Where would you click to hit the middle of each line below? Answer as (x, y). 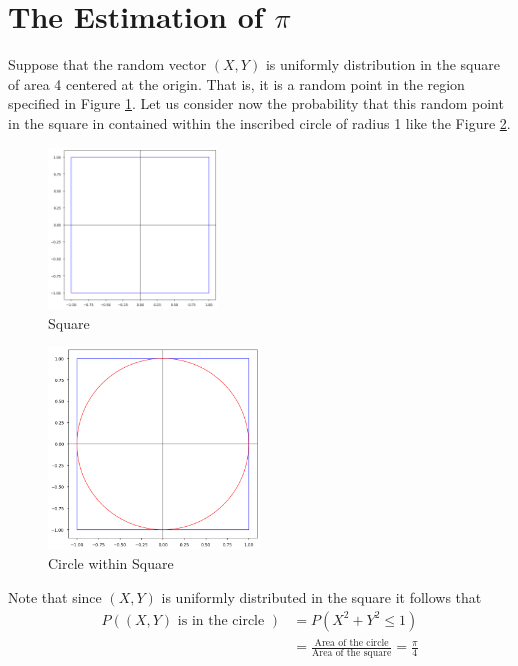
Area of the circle (351, 642)
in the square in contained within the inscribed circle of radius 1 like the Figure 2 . (259, 122)
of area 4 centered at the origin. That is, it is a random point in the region (236, 83)
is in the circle (221, 620)
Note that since (55, 596)
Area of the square (351, 652)
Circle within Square (111, 563)
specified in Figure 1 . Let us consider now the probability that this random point (256, 103)
